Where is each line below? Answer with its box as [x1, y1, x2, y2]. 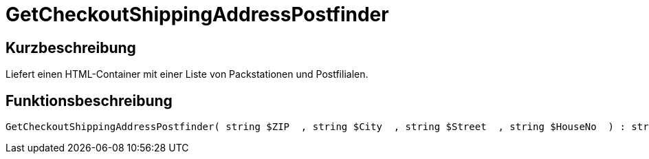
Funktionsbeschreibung [5, 92, 173, 109]
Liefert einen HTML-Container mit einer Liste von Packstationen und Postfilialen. [5, 68, 368, 81]
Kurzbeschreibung [5, 39, 136, 56]
